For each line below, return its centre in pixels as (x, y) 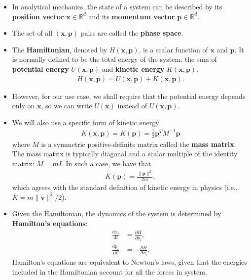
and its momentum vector (132, 16)
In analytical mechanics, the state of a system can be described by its (117, 6)
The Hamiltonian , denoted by (60, 49)
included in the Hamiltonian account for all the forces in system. (109, 271)
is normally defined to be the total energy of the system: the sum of (114, 59)
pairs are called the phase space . (132, 33)
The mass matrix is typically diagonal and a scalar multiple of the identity (125, 154)
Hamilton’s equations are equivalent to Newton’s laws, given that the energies (129, 262)
